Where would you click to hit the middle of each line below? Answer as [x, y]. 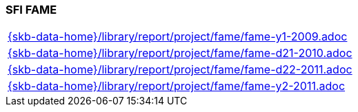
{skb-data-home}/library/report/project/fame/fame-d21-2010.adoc [180, 53]
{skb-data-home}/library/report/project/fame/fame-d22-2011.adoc [180, 70]
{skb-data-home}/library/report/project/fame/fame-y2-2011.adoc [177, 86]
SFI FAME [31, 10]
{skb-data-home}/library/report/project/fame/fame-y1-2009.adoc [178, 37]
